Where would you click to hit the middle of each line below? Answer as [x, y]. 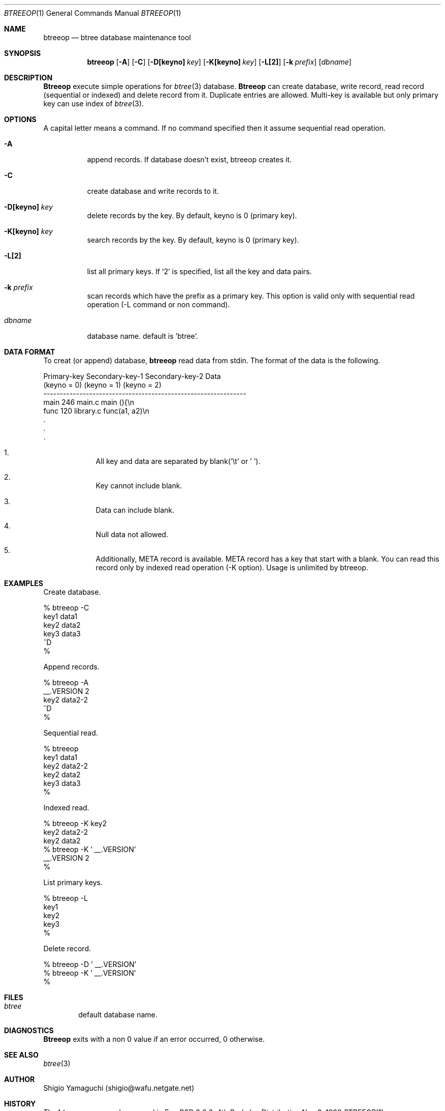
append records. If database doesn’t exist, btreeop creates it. [189, 159]
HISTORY [20, 1104]
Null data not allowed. [132, 534]
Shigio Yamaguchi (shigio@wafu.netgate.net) [119, 1088]
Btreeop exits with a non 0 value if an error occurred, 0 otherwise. [154, 1039]
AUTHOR [20, 1079]
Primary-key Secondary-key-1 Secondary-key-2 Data [132, 376]
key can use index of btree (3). [93, 104]
